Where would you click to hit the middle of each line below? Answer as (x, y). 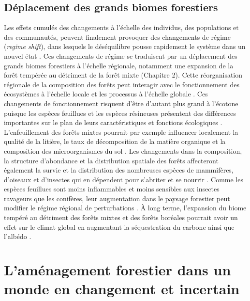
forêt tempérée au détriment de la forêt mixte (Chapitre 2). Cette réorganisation (123, 75)
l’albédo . (18, 236)
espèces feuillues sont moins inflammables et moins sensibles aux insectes (112, 189)
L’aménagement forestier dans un (118, 270)
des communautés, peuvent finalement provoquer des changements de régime (117, 37)
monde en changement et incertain (122, 289)
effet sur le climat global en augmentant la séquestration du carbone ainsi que (119, 227)
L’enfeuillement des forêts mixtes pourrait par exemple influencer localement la (121, 132)
